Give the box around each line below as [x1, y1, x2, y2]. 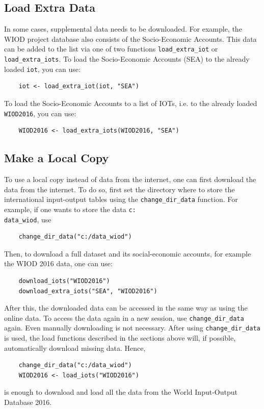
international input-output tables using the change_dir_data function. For [4, 194, 238, 205]
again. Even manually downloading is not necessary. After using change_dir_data [4, 322, 260, 333]
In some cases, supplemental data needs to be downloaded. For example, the [4, 23, 242, 34]
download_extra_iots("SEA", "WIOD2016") [18, 287, 157, 295]
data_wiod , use [4, 214, 51, 224]
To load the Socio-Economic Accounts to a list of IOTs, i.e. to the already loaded [4, 97, 257, 108]
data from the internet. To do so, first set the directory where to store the [4, 184, 235, 194]
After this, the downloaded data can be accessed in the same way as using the [4, 302, 248, 313]
